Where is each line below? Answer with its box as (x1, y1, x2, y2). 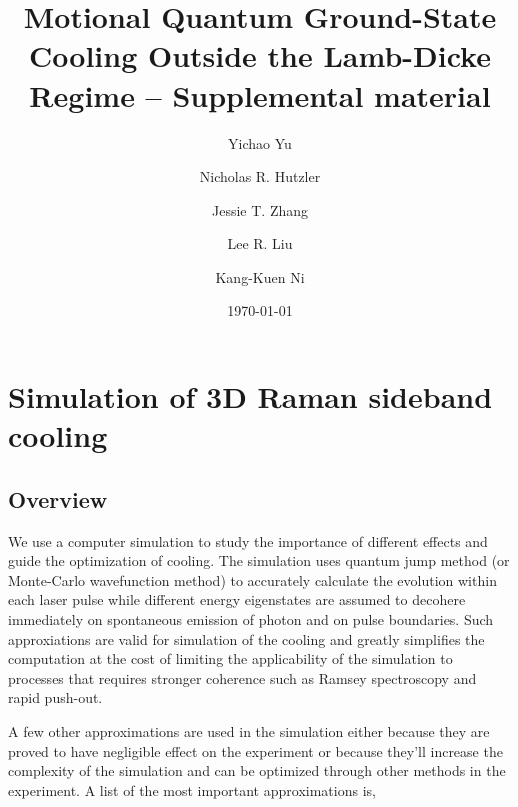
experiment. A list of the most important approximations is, (8, 779, 376, 800)
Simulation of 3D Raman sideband (8, 376, 493, 417)
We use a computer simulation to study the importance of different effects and (8, 530, 488, 551)
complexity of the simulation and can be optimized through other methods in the (8, 760, 506, 781)
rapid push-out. (8, 687, 103, 708)
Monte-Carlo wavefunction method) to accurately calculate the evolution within (8, 569, 497, 590)
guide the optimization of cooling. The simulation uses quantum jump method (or (8, 550, 510, 571)
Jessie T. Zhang (212, 199, 308, 220)
